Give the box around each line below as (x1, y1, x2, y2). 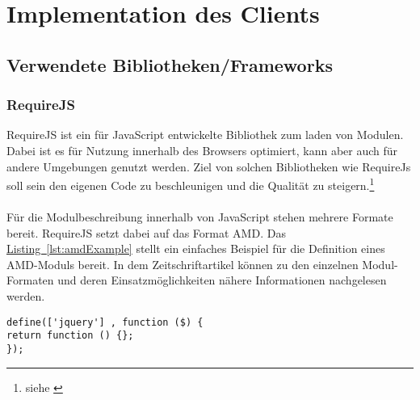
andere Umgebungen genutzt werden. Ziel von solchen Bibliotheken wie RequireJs (6, 158, 411, 175)
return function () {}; (6, 330, 134, 342)
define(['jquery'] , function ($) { (6, 316, 204, 328)
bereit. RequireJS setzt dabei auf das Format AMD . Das (6, 224, 286, 241)
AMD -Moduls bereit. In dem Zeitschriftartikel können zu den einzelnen (6, 255, 359, 272)
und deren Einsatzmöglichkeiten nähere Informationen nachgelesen (57, 272, 387, 288)
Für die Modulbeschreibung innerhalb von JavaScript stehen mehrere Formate (6, 208, 393, 225)
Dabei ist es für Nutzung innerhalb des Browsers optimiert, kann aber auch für (6, 141, 398, 158)
